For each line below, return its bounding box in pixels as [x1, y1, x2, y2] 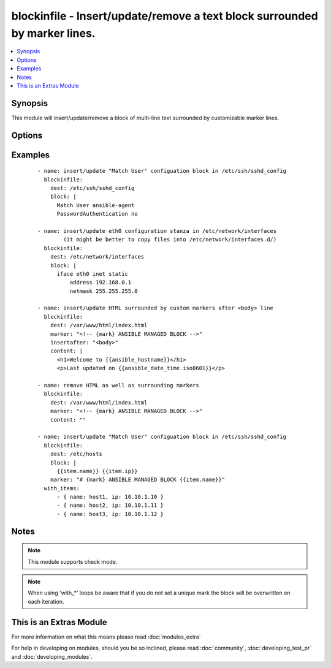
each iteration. [28, 598, 64, 605]
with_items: [44, 485, 80, 492]
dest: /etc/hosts [50, 450, 102, 458]
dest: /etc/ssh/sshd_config [50, 184, 135, 192]
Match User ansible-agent [56, 202, 135, 208]
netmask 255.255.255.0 [69, 287, 138, 294]
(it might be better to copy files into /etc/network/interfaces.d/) [63, 236, 277, 243]
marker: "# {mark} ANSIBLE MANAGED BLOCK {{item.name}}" [50, 476, 225, 484]
